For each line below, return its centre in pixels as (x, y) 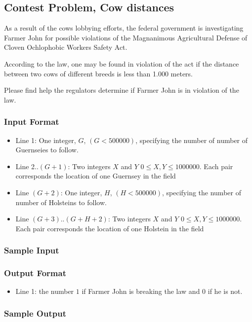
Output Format (35, 273)
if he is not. (225, 291)
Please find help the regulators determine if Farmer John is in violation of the (122, 90)
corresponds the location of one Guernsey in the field (96, 176)
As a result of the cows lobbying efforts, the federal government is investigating (124, 28)
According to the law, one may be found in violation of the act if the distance (122, 63)
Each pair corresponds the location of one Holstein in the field (110, 228)
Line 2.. (27, 166)
